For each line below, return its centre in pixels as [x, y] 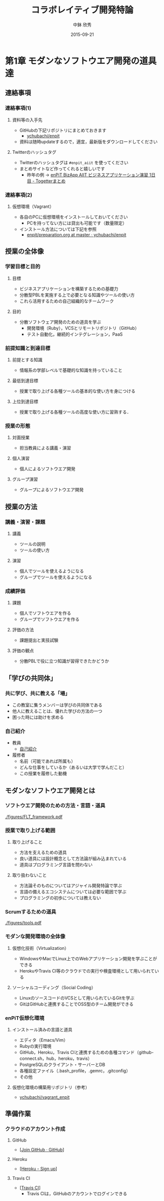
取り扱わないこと [29, 875]
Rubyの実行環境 [35, 1046]
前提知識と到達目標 [28, 348]
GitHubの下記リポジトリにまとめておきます [63, 130]
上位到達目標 [25, 401]
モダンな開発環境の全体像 [35, 937]
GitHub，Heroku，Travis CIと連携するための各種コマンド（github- [87, 1053]
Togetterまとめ [51, 181]
